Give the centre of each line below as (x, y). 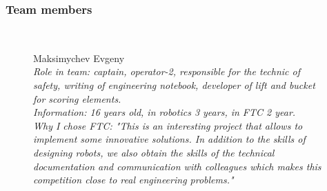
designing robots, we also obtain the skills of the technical (154, 152)
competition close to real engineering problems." (133, 180)
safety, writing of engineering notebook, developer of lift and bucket (174, 85)
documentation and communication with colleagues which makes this (177, 166)
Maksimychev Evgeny (79, 58)
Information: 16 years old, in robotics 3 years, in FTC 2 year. (165, 112)
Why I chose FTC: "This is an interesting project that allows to (168, 125)
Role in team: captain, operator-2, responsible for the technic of (167, 71)
